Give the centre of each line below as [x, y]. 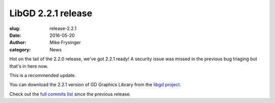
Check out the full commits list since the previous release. [70, 94]
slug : [15, 28]
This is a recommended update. [43, 75]
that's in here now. [29, 66]
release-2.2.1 [63, 28]
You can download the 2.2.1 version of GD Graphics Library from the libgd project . [95, 85]
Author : [18, 43]
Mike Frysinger [65, 43]
